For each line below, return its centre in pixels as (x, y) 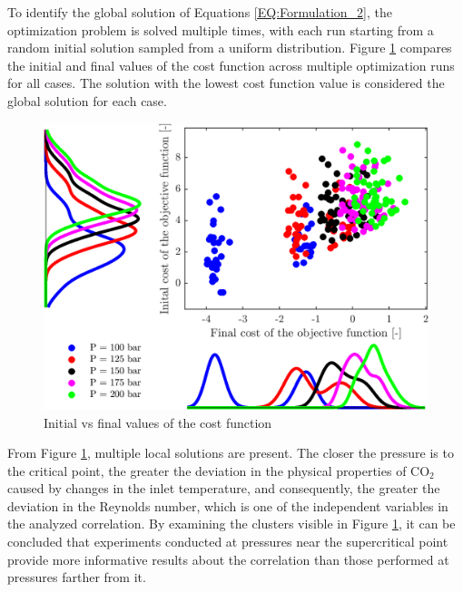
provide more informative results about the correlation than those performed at (228, 559)
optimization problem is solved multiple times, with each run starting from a (221, 29)
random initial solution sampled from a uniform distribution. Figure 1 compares (230, 48)
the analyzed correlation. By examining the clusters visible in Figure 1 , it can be (231, 524)
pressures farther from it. (77, 577)
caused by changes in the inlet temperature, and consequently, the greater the (224, 488)
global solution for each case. (87, 100)
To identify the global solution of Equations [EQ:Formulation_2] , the (200, 12)
